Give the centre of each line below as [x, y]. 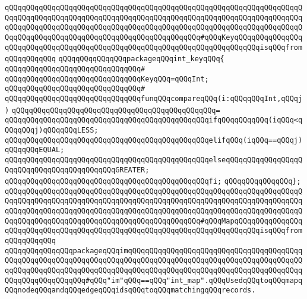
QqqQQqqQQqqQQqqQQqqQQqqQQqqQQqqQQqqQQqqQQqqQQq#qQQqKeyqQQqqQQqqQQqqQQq [154, 37]
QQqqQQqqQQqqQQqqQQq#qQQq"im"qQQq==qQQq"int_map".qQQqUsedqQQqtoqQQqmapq [154, 280]
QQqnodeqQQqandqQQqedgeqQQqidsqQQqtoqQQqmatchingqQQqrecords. [130, 290]
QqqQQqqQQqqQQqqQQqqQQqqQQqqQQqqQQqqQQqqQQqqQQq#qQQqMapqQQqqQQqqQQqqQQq [154, 221]
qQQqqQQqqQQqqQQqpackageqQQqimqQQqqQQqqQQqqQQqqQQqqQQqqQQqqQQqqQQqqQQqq [154, 251]
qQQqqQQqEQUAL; [35, 150]
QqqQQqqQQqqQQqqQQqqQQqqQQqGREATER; [77, 170]
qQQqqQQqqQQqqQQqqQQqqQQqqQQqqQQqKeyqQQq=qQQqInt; [107, 79]
